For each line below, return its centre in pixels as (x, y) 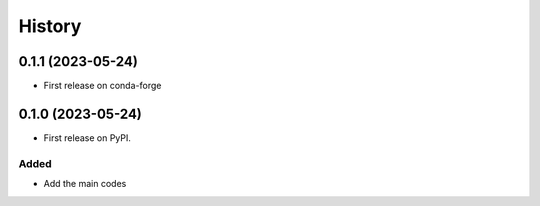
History (50, 26)
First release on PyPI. (87, 137)
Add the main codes (85, 184)
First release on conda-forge (102, 86)
